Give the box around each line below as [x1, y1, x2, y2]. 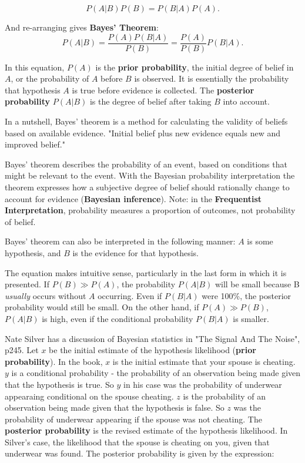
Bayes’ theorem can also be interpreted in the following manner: [5, 235, 236, 247]
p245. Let [5, 344, 39, 356]
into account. [223, 95, 270, 108]
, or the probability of [11, 72, 89, 85]
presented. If [5, 278, 49, 290]
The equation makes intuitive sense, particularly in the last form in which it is [5, 266, 287, 279]
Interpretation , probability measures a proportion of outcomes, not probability [5, 204, 296, 216]
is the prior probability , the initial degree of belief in [95, 61, 294, 73]
